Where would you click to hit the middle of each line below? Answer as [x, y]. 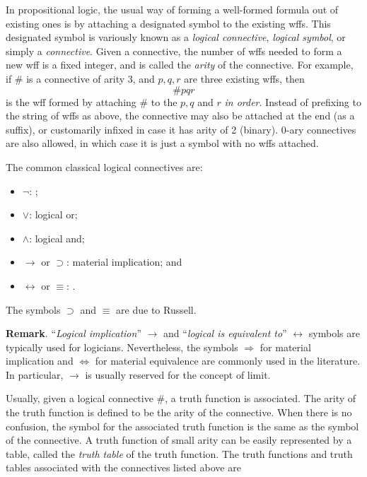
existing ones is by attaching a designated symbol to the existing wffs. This [168, 23]
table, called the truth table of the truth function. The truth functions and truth [179, 453]
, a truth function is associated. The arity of [261, 398]
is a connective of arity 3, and [91, 78]
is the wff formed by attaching [71, 101]
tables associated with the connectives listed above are [123, 467]
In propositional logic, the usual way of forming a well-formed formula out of [172, 9]
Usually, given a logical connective [80, 398]
